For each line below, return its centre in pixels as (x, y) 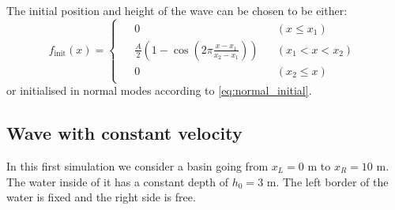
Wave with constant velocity (124, 133)
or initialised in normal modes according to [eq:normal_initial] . (159, 90)
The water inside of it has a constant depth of (118, 181)
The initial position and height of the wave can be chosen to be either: (177, 10)
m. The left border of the (327, 181)
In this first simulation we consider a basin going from (137, 166)
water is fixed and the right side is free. (101, 197)
